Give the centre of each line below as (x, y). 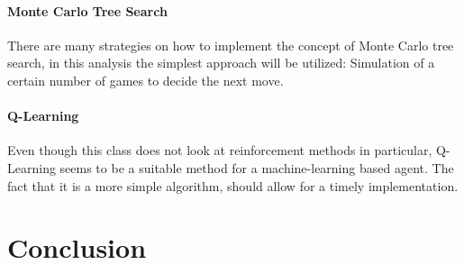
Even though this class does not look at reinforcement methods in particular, (220, 150)
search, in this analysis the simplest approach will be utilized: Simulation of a (221, 63)
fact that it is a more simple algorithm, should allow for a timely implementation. (233, 185)
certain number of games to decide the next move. (146, 80)
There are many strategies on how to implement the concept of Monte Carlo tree (231, 45)
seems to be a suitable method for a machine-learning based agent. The (257, 167)
